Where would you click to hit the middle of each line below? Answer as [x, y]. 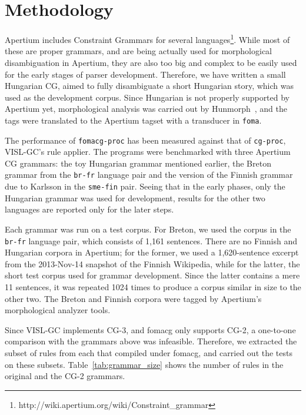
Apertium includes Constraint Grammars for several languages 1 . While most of [147, 39]
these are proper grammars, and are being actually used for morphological [139, 51]
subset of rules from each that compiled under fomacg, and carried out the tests [149, 352]
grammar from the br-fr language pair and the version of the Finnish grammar [149, 175]
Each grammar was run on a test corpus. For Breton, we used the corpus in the [148, 229]
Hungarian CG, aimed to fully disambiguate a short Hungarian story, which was [149, 86]
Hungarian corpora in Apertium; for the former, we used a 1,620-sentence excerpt [152, 252]
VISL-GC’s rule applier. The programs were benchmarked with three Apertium [148, 152]
